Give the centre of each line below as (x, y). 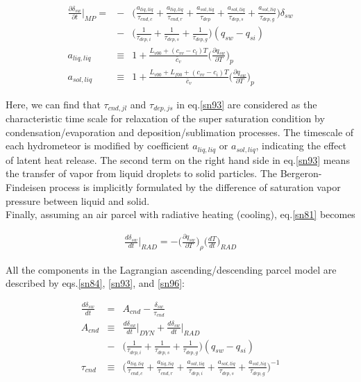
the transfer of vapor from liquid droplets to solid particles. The (142, 173)
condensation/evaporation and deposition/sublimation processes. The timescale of (180, 132)
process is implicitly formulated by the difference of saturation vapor (195, 186)
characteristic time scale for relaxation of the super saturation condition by (165, 118)
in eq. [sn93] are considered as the (247, 104)
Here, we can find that (53, 104)
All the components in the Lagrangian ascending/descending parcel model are (171, 269)
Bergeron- (301, 173)
